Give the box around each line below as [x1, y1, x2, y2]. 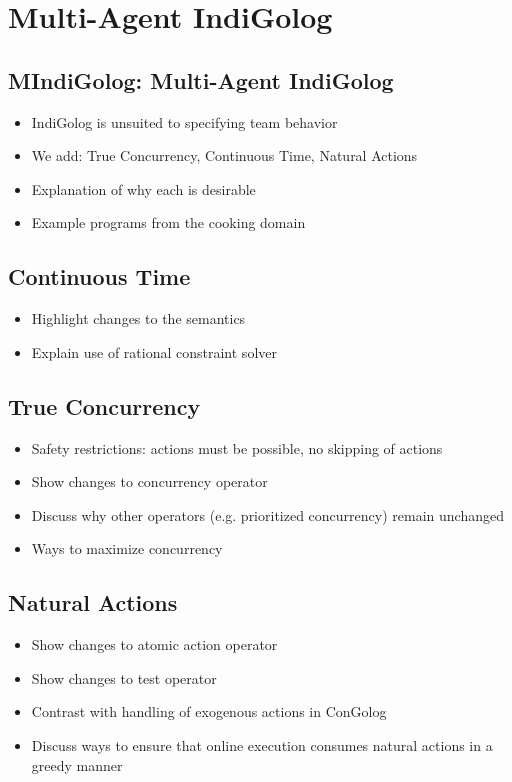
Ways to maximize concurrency [31, 538, 223, 559]
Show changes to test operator [31, 667, 217, 688]
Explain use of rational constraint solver [31, 341, 277, 362]
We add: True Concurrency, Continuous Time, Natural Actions [31, 145, 418, 166]
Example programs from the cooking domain [31, 212, 306, 233]
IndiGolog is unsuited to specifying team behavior [31, 111, 338, 132]
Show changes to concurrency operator [31, 471, 268, 492]
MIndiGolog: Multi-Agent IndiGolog [8, 64, 394, 95]
